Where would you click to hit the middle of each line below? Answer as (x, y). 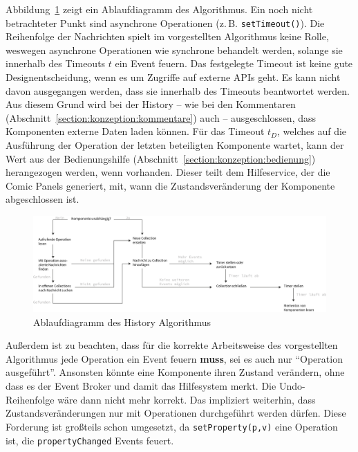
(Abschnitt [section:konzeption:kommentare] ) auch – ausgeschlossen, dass (161, 117)
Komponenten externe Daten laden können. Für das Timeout (135, 131)
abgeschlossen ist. (43, 199)
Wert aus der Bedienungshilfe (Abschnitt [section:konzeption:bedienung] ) (161, 158)
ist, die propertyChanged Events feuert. (90, 440)
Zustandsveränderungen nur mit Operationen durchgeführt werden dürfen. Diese (176, 413)
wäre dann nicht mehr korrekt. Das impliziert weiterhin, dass (187, 399)
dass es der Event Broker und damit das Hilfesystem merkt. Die (141, 386)
